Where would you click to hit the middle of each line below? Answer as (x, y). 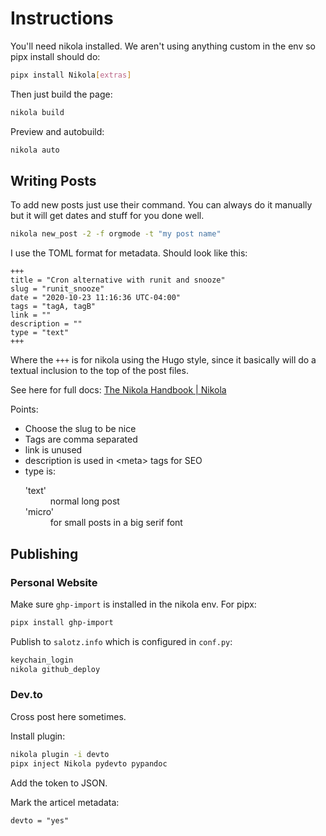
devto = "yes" (40, 820)
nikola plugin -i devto (60, 754)
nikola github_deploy (55, 669)
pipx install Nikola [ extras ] (71, 75)
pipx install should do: (55, 56)
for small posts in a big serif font (116, 523)
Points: (24, 409)
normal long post (84, 501)
